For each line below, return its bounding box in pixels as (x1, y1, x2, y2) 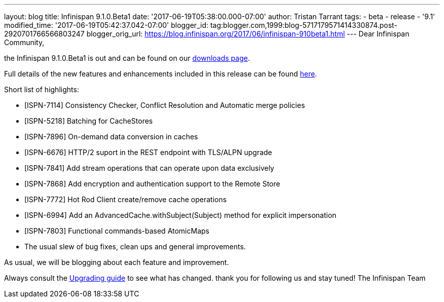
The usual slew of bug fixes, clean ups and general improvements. (24, 242, 246, 251)
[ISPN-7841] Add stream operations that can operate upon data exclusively (24, 164, 274, 172)
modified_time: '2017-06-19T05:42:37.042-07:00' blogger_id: (4, 21, 208, 29)
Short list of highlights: (4, 85, 79, 94)
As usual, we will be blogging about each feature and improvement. (4, 258, 229, 267)
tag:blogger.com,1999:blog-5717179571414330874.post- (210, 21, 397, 29)
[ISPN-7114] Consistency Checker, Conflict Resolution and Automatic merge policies (24, 101, 305, 109)
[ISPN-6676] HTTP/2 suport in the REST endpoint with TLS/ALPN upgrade (24, 148, 272, 157)
